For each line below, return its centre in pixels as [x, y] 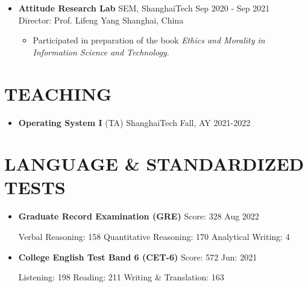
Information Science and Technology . [101, 52]
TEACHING [58, 93]
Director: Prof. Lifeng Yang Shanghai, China [101, 20]
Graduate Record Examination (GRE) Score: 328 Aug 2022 [139, 216]
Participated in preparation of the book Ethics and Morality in [149, 40]
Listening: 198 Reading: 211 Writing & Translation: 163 [121, 277]
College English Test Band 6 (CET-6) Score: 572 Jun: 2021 [138, 257]
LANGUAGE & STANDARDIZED [154, 164]
